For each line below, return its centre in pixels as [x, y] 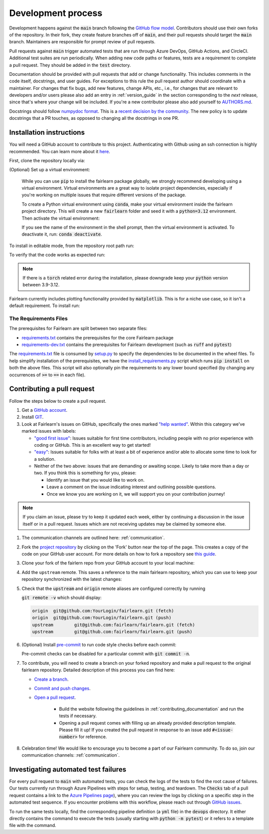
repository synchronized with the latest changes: [72, 579]
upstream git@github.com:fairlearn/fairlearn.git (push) [112, 632]
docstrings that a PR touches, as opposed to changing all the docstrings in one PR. [94, 118]
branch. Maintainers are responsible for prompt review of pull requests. [82, 42]
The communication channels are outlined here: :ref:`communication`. [93, 538]
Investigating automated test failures [68, 769]
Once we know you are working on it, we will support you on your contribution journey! [136, 494]
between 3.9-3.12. [41, 285]
